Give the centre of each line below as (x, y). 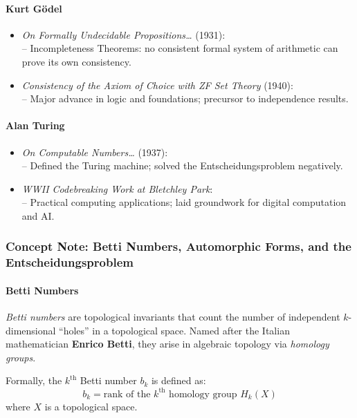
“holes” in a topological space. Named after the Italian (174, 330)
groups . (21, 357)
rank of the (127, 394)
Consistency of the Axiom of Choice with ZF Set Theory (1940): (157, 85)
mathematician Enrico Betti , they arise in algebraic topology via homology (167, 344)
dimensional (31, 330)
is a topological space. (91, 406)
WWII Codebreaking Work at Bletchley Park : (117, 188)
